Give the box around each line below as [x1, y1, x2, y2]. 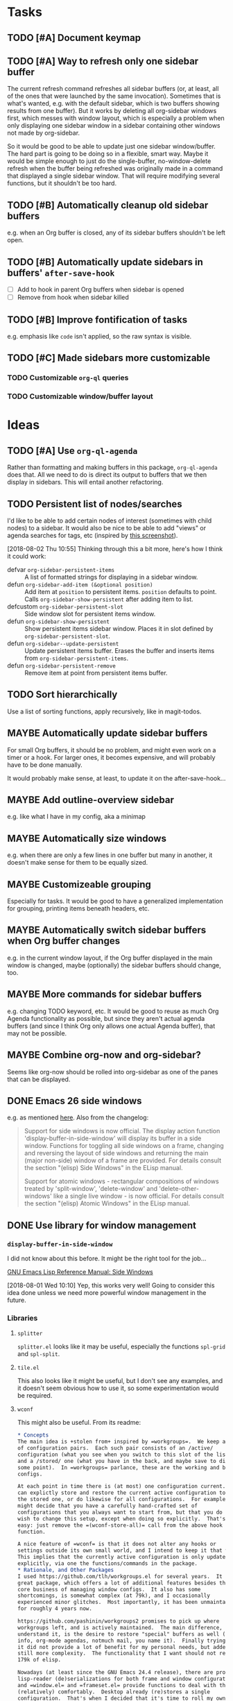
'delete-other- [159, 1185, 200, 1193]
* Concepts [17, 1432, 49, 1439]
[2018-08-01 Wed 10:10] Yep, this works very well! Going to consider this [7, 1281, 215, 1289]
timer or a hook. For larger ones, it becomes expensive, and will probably [7, 753, 216, 761]
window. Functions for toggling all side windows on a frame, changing [24, 1142, 224, 1150]
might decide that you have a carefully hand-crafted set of [17, 1503, 198, 1509]
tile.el [17, 1364, 40, 1371]
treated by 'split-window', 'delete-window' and [24, 1185, 158, 1193]
